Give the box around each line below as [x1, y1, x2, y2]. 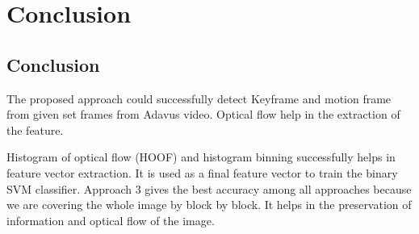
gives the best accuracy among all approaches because [145, 180, 412, 197]
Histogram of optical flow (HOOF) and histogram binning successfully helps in [6, 148, 396, 165]
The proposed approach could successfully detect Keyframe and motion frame [6, 90, 392, 107]
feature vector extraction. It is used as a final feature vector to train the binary [6, 164, 398, 181]
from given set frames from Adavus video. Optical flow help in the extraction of [6, 106, 400, 123]
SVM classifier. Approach [6, 180, 132, 197]
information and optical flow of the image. [6, 211, 215, 228]
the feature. [6, 121, 64, 138]
